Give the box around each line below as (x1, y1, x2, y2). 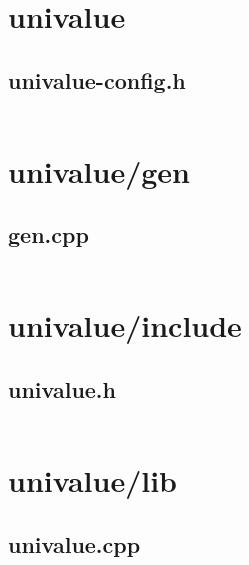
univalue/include (8, 305, 242, 346)
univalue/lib (8, 459, 178, 500)
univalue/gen (8, 150, 191, 191)
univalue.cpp (8, 528, 141, 559)
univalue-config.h (8, 64, 186, 95)
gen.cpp (8, 219, 89, 250)
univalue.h (8, 373, 116, 404)
